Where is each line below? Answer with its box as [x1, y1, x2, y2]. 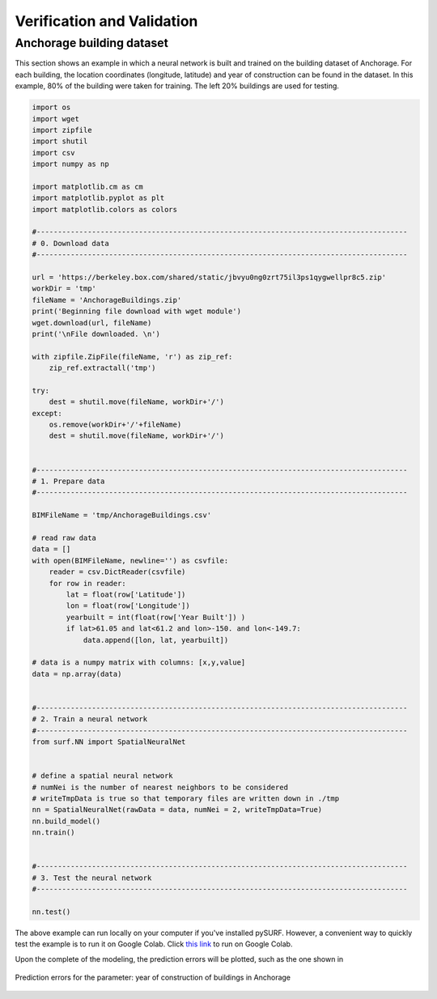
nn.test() [32, 907, 71, 916]
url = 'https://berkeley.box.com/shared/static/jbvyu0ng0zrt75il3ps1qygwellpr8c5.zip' [32, 273, 387, 283]
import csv [32, 148, 75, 157]
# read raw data [32, 534, 97, 542]
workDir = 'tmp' [32, 284, 97, 293]
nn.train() [32, 828, 75, 837]
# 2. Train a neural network [32, 715, 148, 724]
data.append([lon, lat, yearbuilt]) [83, 636, 229, 644]
